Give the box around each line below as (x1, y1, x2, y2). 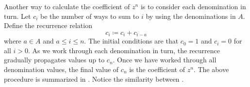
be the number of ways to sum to (40, 11, 139, 21)
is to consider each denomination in (140, 1, 246, 11)
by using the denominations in (146, 11, 236, 21)
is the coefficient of (129, 64, 185, 74)
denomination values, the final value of (4, 64, 119, 74)
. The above (193, 64, 229, 74)
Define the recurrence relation (4, 20, 92, 30)
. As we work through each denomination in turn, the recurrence (28, 45, 220, 55)
